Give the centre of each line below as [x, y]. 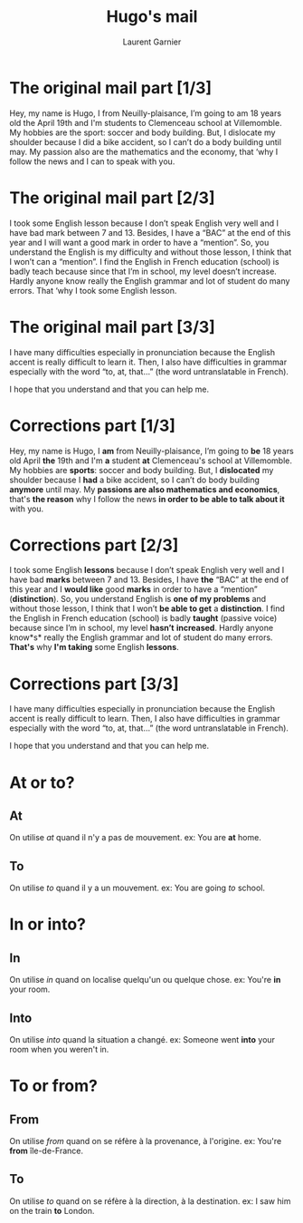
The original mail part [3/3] [112, 327]
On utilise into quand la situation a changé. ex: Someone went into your [142, 1039]
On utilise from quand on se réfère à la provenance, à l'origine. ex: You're [146, 1141]
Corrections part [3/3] [94, 684]
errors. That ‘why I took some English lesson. [93, 290]
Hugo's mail [152, 17]
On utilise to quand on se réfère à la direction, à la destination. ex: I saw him [150, 1201]
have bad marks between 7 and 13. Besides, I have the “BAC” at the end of [149, 580]
